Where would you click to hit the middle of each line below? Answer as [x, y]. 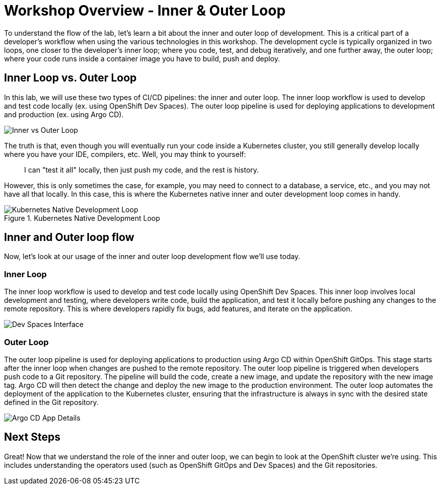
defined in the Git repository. [51, 402]
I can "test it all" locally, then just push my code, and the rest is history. [142, 170]
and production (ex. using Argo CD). [64, 114]
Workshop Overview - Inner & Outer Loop [145, 11]
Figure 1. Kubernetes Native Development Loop [82, 218]
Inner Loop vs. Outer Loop [70, 78]
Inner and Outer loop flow [69, 237]
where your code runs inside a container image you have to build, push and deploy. [142, 58]
